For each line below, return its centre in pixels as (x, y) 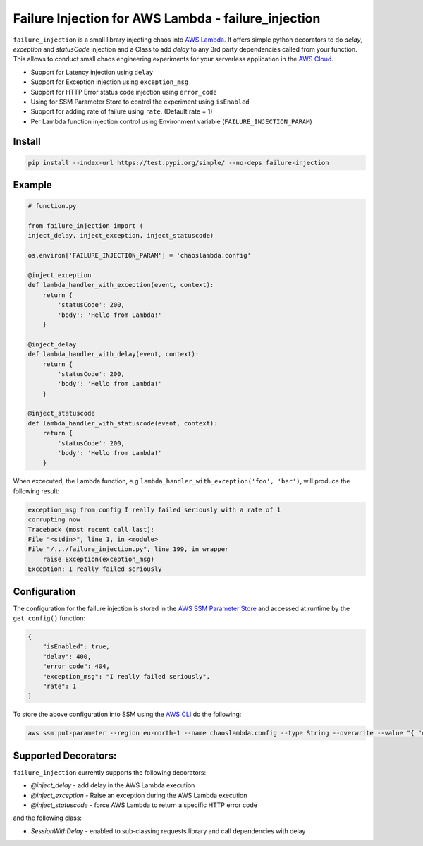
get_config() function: (49, 618)
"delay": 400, (67, 657)
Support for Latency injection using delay (92, 72)
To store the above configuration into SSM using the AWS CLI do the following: (127, 714)
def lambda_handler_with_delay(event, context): (114, 354)
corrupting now (54, 520)
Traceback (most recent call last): (91, 530)
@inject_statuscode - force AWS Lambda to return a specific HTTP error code (144, 805)
